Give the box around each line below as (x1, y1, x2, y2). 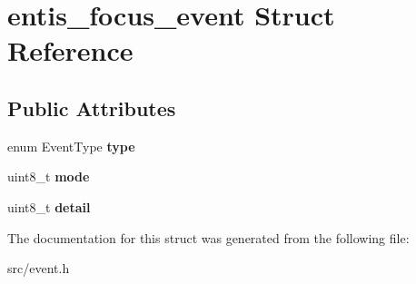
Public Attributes (7, 93, 176, 122)
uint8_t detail (7, 197, 91, 216)
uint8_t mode (7, 167, 90, 186)
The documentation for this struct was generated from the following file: (7, 228, 410, 247)
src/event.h (7, 259, 70, 278)
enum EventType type (7, 136, 135, 155)
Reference (7, 32, 134, 69)
